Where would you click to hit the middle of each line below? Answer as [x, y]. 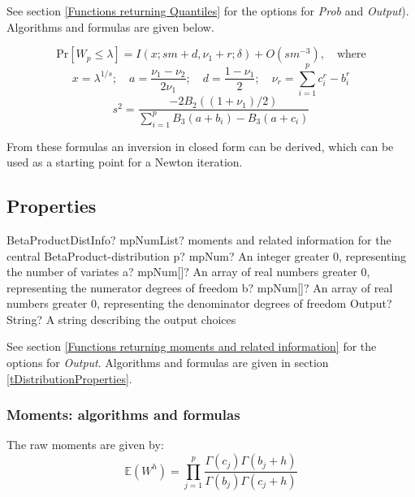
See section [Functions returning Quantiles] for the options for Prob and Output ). [208, 11]
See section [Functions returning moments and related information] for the [192, 346]
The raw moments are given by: [85, 445]
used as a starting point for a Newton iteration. [125, 162]
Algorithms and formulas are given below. [110, 26]
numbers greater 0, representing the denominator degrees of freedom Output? [199, 303]
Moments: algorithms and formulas [123, 415]
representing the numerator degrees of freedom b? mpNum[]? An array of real [200, 287]
